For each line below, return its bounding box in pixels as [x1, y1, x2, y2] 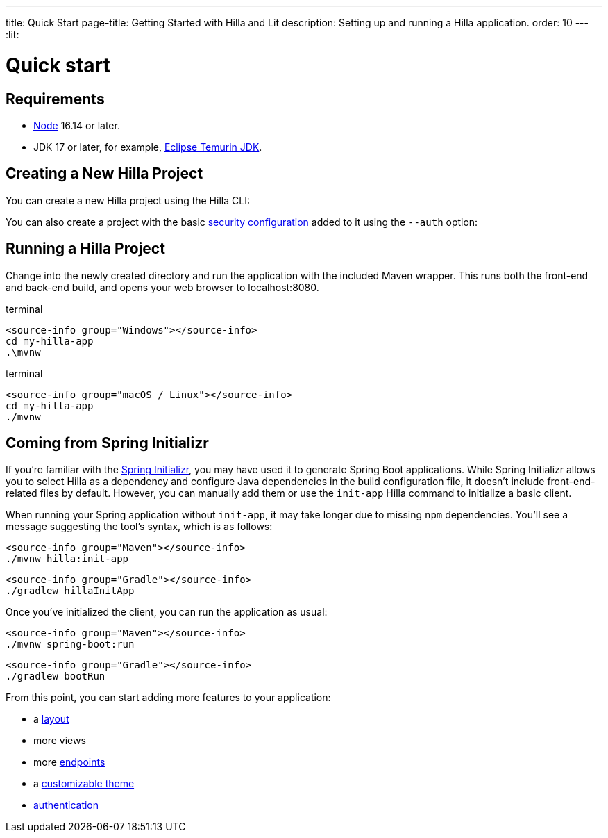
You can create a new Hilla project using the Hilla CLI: [6, 194, 250, 206]
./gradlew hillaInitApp [6, 585, 135, 597]
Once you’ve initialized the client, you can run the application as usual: [6, 606, 328, 618]
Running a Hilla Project [6, 240, 165, 258]
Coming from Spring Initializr [6, 434, 209, 452]
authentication [33, 799, 99, 812]
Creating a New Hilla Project [6, 165, 203, 183]
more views [33, 734, 86, 747]
